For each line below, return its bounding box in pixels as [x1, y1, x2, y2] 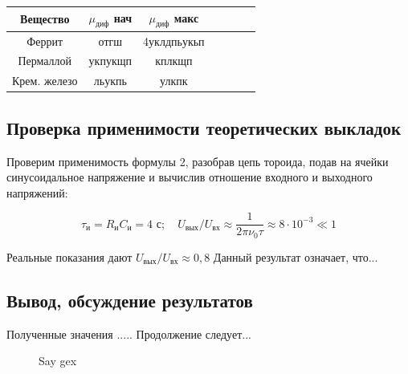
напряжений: [6, 184, 68, 201]
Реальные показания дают [6, 248, 133, 265]
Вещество [20, 10, 70, 27]
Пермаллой [18, 52, 72, 69]
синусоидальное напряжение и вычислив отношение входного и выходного [6, 169, 373, 185]
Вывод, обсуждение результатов [6, 287, 253, 312]
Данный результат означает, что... [213, 248, 378, 265]
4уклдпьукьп [143, 32, 205, 49]
